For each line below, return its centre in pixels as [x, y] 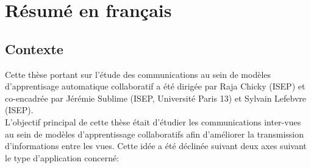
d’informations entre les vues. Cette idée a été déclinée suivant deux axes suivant [156, 146]
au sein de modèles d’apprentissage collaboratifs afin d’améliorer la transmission [155, 134]
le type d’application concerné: [62, 157]
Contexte [34, 48]
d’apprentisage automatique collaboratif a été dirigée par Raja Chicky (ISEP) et [155, 86]
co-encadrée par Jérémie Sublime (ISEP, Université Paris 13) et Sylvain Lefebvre [156, 98]
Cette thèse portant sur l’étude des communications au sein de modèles [138, 74]
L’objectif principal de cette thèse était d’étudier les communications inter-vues [153, 121]
